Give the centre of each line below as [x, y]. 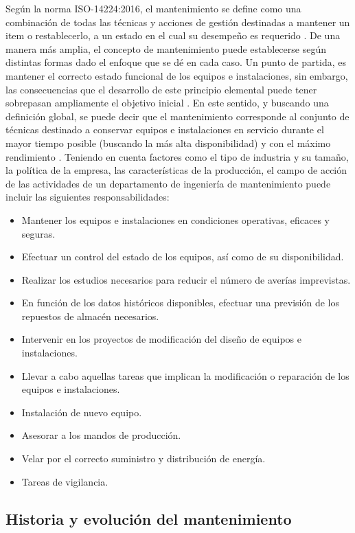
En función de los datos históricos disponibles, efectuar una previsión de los [180, 303]
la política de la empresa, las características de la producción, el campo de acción [176, 170]
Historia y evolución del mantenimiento [149, 518]
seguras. [38, 233]
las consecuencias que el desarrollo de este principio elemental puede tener [161, 89]
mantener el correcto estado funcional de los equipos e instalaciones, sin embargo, [177, 75]
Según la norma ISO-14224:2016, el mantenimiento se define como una [153, 8]
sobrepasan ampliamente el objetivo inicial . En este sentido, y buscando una [167, 103]
